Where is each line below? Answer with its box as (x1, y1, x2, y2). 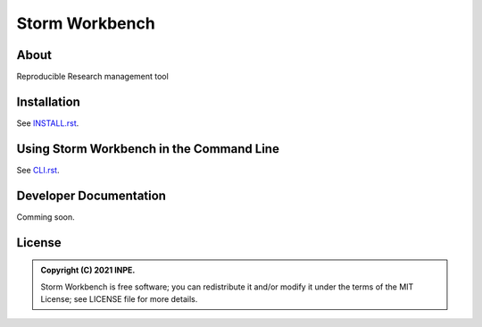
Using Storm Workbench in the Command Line (16, 141, 280, 156)
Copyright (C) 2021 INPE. (40, 264, 136, 276)
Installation (16, 94, 80, 109)
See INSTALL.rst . (16, 117, 79, 129)
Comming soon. (16, 211, 75, 222)
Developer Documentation (16, 188, 167, 203)
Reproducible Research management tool (16, 71, 169, 82)
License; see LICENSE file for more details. (40, 293, 198, 304)
